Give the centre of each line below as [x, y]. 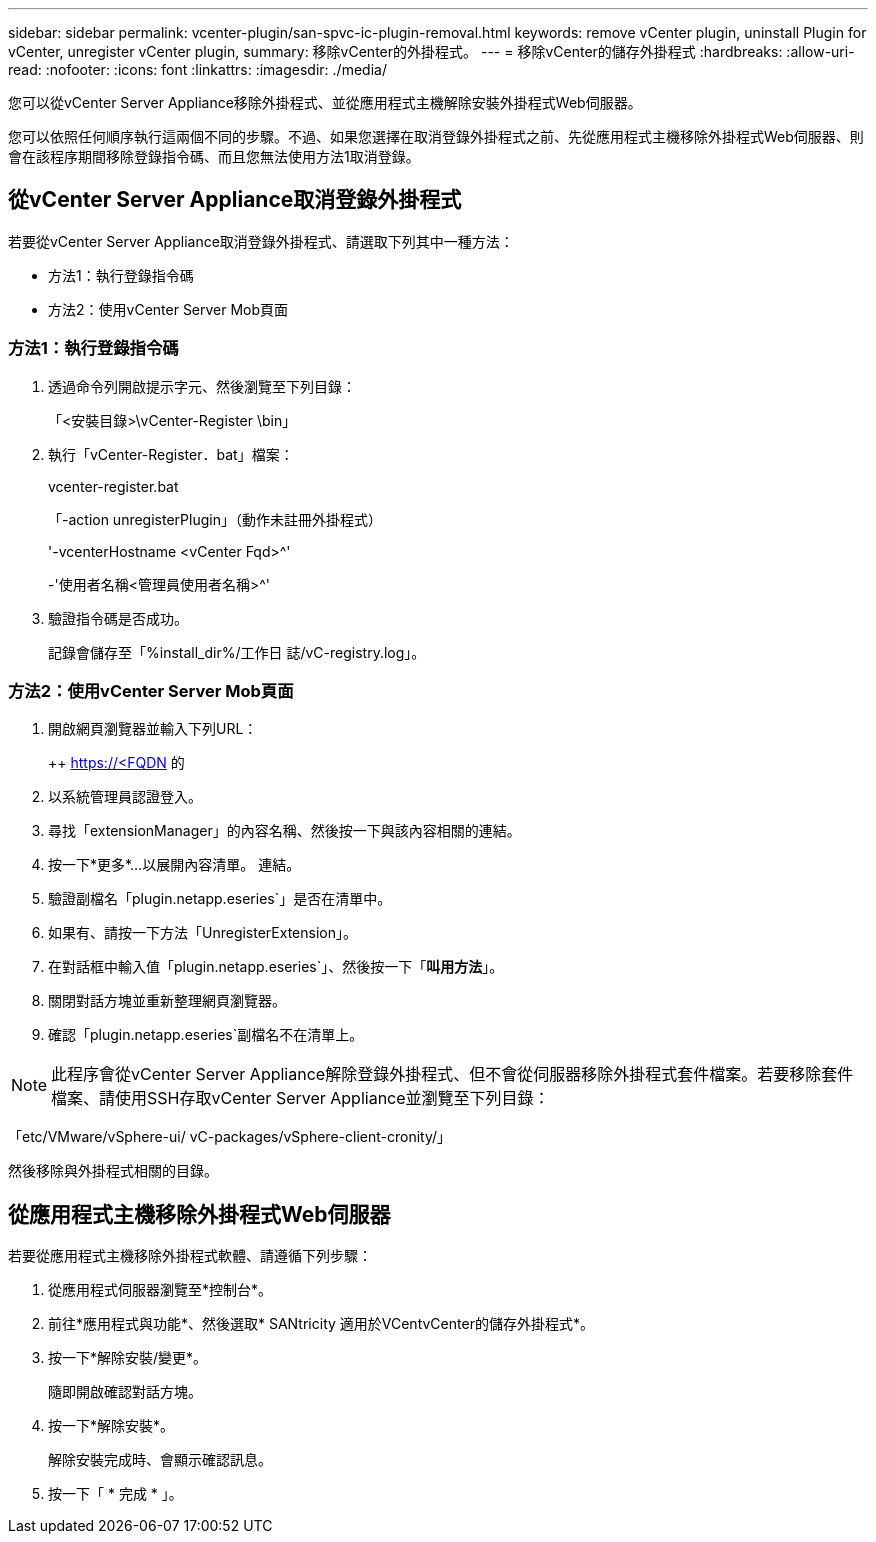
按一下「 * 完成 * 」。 [115, 1494]
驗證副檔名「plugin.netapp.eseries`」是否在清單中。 [220, 899]
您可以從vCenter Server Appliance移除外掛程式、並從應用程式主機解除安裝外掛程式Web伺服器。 [325, 102]
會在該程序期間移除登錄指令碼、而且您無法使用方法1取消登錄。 [214, 156]
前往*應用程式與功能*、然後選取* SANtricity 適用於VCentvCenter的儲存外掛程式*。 [321, 1324]
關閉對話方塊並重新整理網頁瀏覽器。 [167, 1001]
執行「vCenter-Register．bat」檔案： [171, 454]
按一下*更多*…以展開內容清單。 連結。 [174, 865]
